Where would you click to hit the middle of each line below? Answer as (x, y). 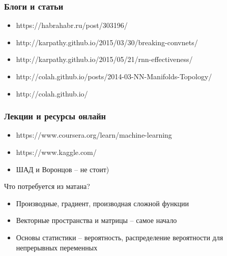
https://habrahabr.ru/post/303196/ (72, 25)
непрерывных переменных (57, 247)
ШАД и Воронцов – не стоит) (63, 169)
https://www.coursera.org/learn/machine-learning (94, 135)
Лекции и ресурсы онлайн (55, 116)
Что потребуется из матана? (47, 186)
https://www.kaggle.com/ (56, 152)
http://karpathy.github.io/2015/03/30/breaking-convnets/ (107, 42)
